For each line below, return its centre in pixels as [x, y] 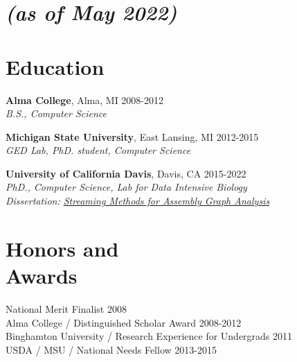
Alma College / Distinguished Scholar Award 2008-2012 [124, 322]
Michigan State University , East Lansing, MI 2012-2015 [132, 136]
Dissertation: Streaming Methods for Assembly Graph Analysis [138, 201]
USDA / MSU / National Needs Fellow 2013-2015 [111, 349]
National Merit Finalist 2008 [66, 308]
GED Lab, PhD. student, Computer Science [98, 150]
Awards [42, 276]
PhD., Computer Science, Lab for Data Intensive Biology [126, 187]
